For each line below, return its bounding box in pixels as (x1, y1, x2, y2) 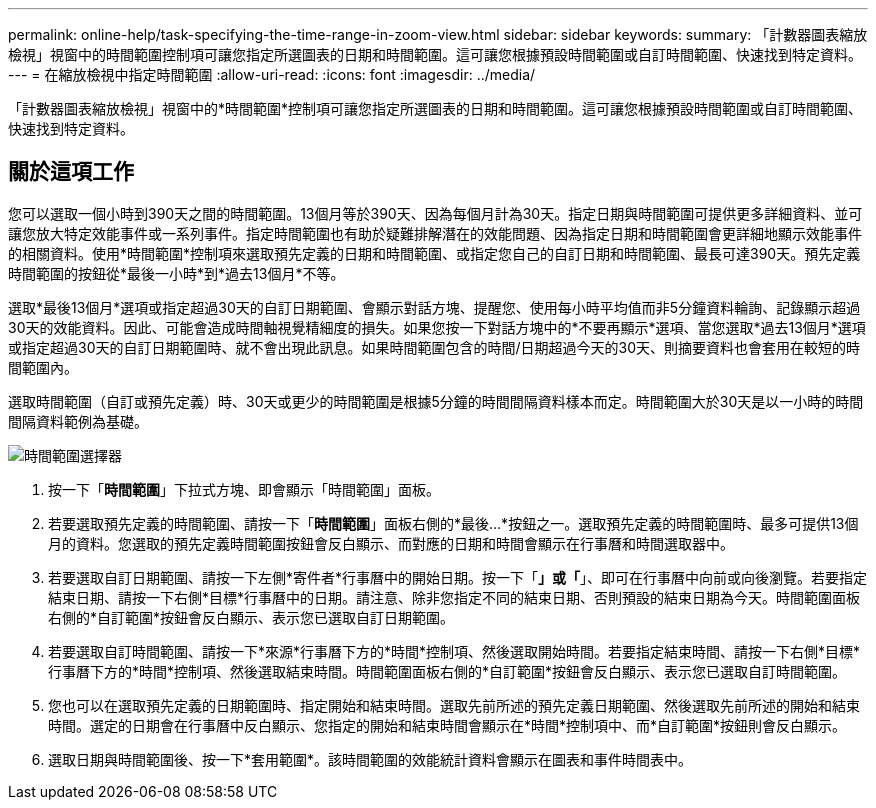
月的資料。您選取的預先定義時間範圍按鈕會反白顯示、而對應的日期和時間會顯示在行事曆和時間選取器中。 (48, 534, 734, 552)
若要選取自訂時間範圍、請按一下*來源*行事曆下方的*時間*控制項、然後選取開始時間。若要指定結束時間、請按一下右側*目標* (48, 642, 861, 660)
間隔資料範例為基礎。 (8, 412, 148, 430)
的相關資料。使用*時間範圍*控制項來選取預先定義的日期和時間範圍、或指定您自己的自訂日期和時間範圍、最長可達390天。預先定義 (8, 244, 861, 262)
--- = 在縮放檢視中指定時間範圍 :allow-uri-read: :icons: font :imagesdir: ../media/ (8, 66, 536, 83)
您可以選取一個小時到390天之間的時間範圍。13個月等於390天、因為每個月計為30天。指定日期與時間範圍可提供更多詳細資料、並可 (8, 204, 863, 222)
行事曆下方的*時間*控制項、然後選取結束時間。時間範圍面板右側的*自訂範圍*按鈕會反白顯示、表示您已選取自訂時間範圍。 (48, 662, 847, 680)
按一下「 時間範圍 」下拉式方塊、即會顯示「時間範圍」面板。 (48, 480, 440, 498)
